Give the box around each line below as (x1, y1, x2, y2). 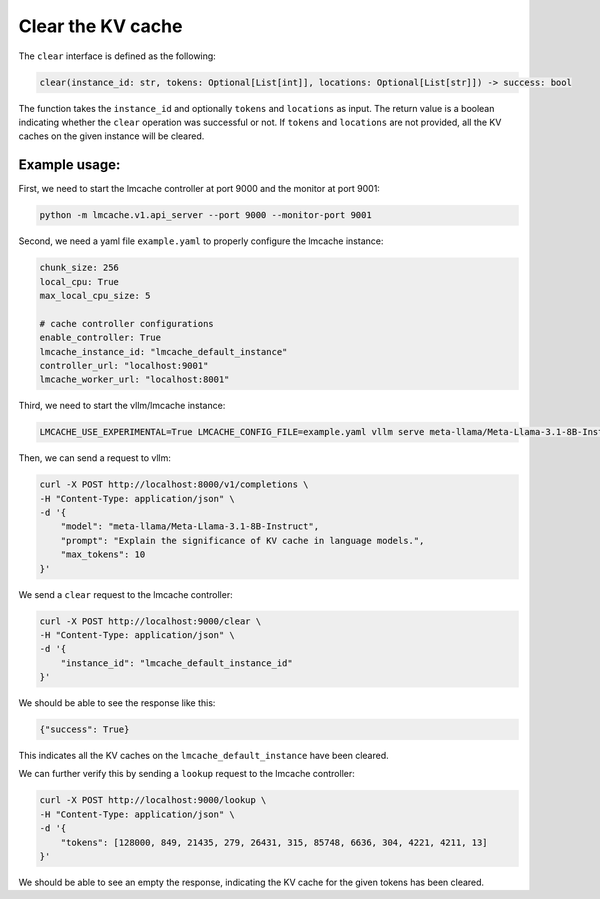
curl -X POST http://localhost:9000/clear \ (39, 615, 262, 627)
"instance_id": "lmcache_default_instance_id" (60, 657, 294, 669)
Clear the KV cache (18, 15, 183, 37)
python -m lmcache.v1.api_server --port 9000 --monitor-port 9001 (39, 210, 372, 221)
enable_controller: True (39, 332, 162, 344)
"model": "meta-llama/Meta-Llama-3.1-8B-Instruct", (60, 521, 320, 532)
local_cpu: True (39, 276, 120, 287)
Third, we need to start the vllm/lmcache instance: (18, 400, 226, 412)
